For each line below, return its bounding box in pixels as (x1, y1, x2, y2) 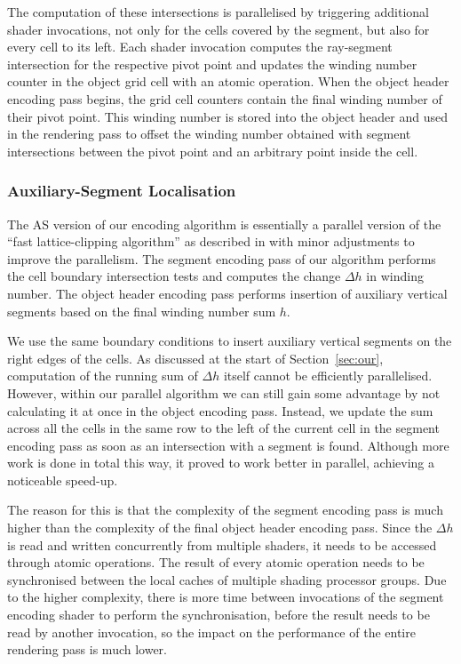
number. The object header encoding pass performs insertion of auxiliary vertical (7, 284, 448, 302)
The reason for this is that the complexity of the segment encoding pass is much (7, 500, 443, 519)
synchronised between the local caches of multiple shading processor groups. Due (7, 570, 447, 588)
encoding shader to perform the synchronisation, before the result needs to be (7, 605, 430, 624)
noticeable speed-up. (7, 470, 118, 489)
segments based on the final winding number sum (7, 301, 276, 320)
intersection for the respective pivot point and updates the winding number (7, 54, 417, 73)
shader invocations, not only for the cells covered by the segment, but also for (7, 20, 430, 38)
